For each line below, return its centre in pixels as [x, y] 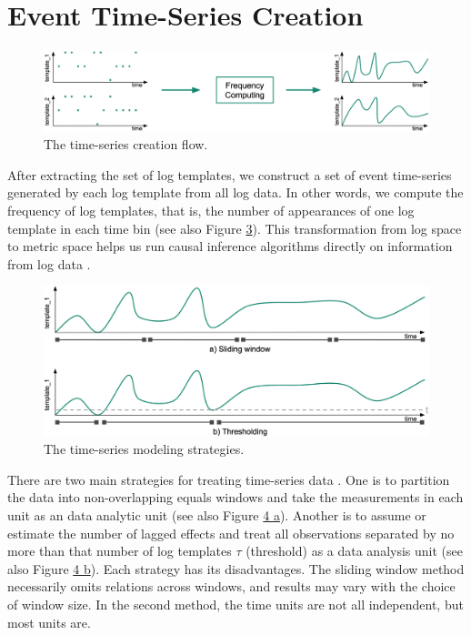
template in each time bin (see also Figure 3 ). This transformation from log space [235, 228]
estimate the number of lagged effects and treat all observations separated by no [231, 533]
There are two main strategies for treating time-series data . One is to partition [229, 479]
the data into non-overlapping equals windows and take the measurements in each [235, 497]
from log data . [49, 263]
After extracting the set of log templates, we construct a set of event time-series [230, 174]
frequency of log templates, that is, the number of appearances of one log [211, 211]
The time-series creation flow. [126, 144]
